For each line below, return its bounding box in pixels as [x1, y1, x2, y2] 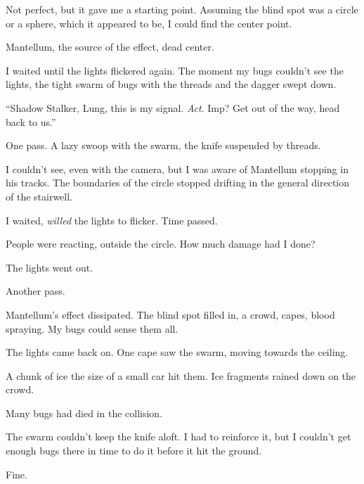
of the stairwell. [6, 189, 73, 203]
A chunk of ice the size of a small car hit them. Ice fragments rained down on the [6, 368, 356, 383]
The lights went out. [6, 260, 93, 274]
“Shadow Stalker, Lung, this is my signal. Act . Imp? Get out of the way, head [6, 100, 340, 115]
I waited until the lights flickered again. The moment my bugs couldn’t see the [6, 63, 344, 77]
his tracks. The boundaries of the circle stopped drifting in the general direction [6, 175, 350, 190]
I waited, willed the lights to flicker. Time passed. [6, 212, 218, 227]
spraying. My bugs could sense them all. [6, 321, 178, 336]
